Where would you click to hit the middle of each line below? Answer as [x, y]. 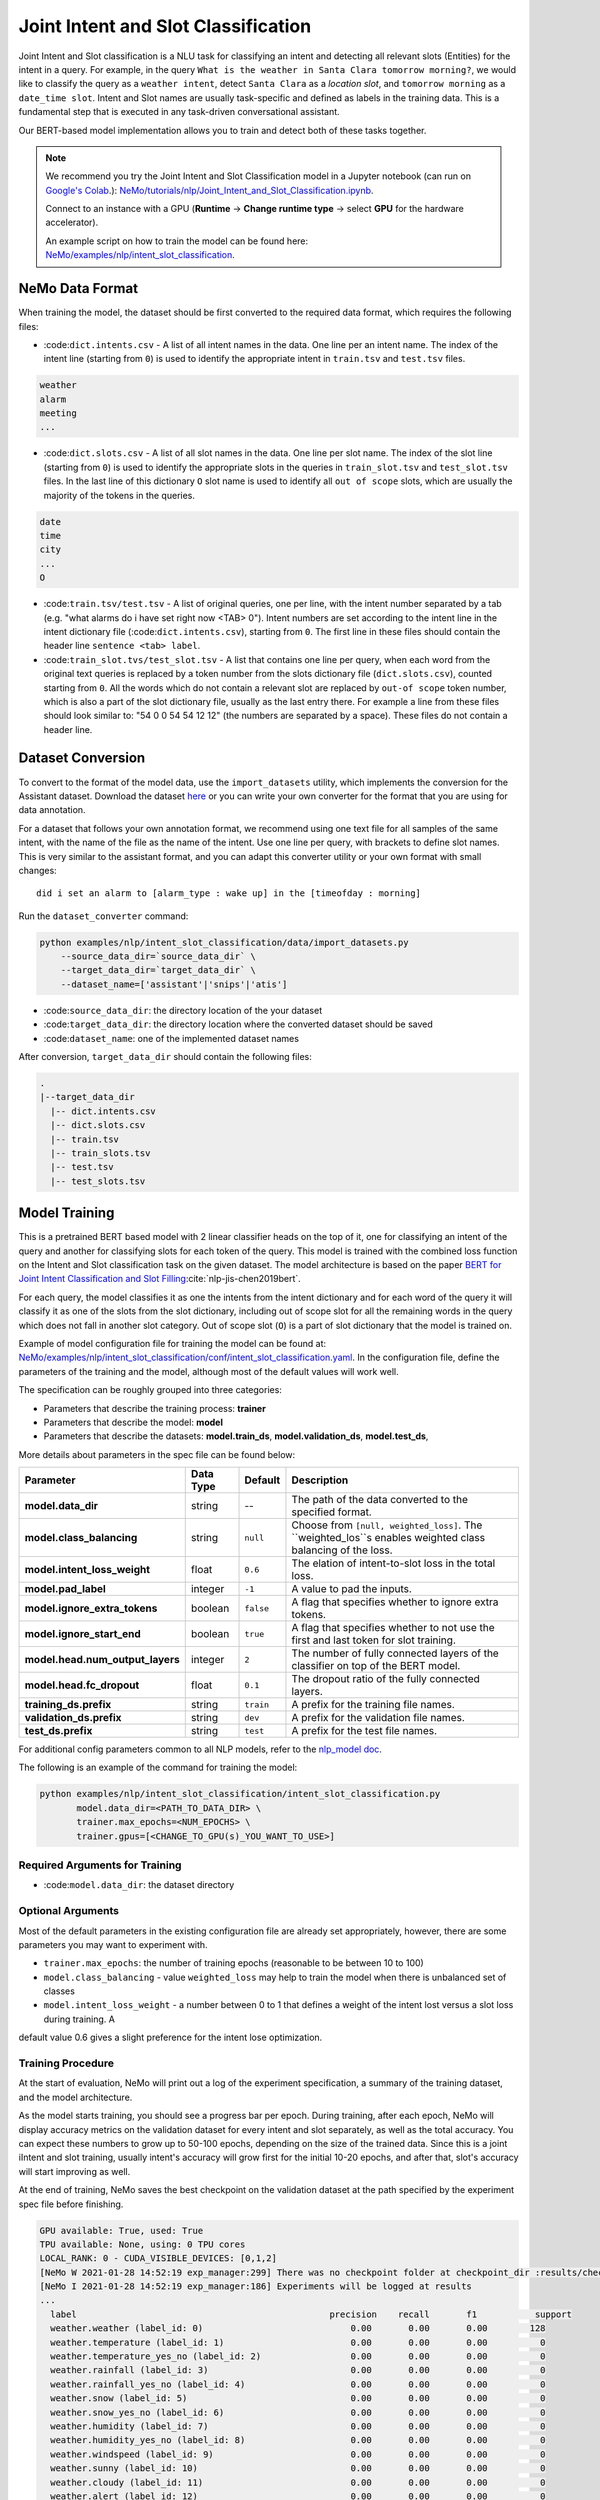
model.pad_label [65, 1589]
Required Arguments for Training [100, 1865]
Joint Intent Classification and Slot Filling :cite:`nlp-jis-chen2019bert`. [160, 1279]
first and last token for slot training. [374, 1640]
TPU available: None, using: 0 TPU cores [142, 2244]
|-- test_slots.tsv [98, 1181]
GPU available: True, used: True [121, 2230]
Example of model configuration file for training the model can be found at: [172, 1343]
